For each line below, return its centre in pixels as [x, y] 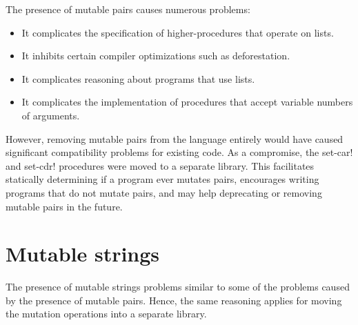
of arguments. [51, 115]
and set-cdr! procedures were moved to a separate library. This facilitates [160, 165]
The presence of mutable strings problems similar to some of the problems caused [178, 287]
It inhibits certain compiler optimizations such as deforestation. [156, 56]
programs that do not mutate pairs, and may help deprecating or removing [164, 192]
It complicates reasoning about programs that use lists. [138, 78]
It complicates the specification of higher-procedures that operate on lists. [178, 32]
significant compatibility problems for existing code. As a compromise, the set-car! [179, 152]
